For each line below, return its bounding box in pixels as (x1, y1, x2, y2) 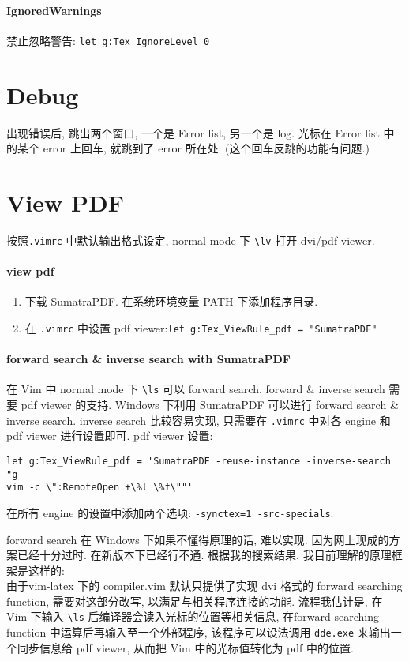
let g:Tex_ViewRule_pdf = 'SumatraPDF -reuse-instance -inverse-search (6, 455, 391, 467)
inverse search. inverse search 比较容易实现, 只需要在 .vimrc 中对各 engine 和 (6, 411, 391, 428)
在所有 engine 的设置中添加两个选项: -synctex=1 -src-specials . (6, 504, 334, 520)
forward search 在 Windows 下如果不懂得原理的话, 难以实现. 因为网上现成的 (6, 531, 389, 547)
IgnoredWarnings (6, 2, 102, 18)
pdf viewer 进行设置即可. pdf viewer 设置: (6, 427, 213, 444)
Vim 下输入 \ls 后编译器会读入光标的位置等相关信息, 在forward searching (6, 608, 380, 625)
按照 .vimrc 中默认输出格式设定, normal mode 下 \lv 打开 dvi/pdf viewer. (6, 231, 375, 248)
